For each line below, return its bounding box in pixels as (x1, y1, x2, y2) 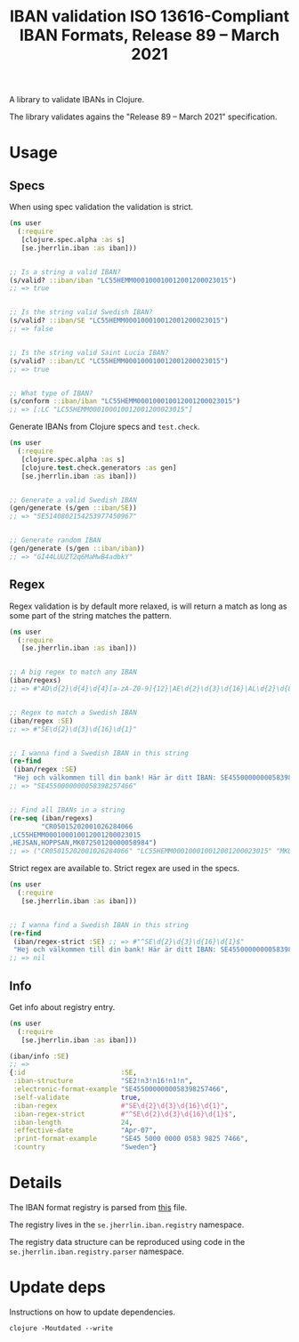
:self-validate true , (12, 1093, 141, 1102)
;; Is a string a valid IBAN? (9, 267, 122, 277)
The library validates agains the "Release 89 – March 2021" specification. (9, 111, 278, 122)
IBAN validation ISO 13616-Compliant (9, 6, 290, 27)
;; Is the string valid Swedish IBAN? (9, 308, 153, 317)
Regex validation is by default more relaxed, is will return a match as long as (9, 601, 287, 611)
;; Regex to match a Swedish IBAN (9, 707, 138, 717)
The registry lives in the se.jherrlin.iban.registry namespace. (9, 1219, 245, 1230)
